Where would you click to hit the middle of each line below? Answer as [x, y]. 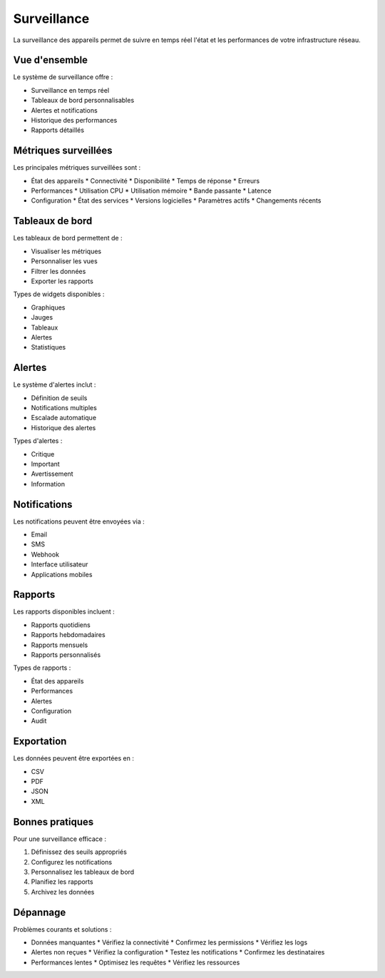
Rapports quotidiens [61, 625]
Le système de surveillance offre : [63, 77]
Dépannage [40, 912]
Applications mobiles [62, 574]
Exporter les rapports [62, 281]
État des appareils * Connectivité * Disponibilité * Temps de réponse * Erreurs [145, 180]
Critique [43, 454]
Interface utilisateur [60, 564]
